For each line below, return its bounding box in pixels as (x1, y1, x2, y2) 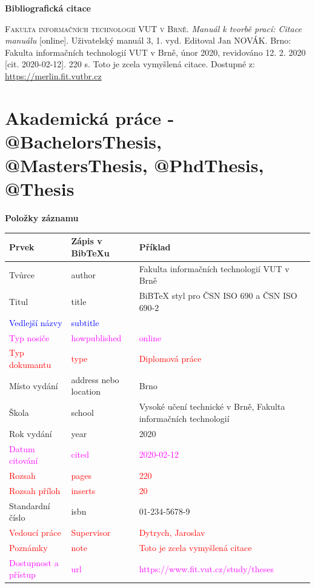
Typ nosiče (9, 331, 50, 344)
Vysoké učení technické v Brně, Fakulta (139, 400, 285, 413)
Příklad (139, 241, 171, 253)
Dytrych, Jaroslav (139, 526, 205, 539)
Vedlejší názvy (9, 316, 62, 329)
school (71, 406, 94, 419)
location (71, 385, 101, 398)
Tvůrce (9, 268, 35, 281)
